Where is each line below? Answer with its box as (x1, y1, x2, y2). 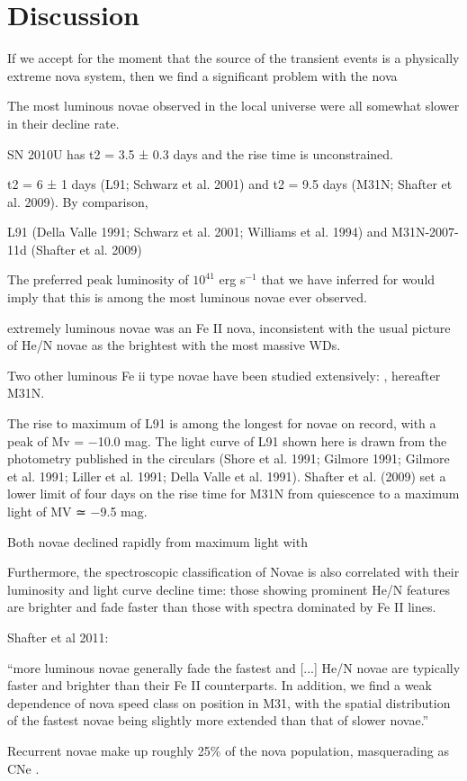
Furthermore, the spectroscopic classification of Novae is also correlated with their (7, 562, 460, 581)
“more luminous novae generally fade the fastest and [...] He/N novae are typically (7, 658, 461, 677)
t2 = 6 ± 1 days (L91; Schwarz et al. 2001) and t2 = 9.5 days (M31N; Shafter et (7, 175, 453, 193)
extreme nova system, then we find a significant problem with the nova (7, 66, 398, 85)
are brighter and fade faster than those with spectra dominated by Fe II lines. (7, 597, 436, 616)
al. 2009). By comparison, (7, 192, 148, 211)
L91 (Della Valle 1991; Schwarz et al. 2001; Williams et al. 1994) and (7, 222, 388, 241)
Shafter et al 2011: (7, 627, 109, 646)
